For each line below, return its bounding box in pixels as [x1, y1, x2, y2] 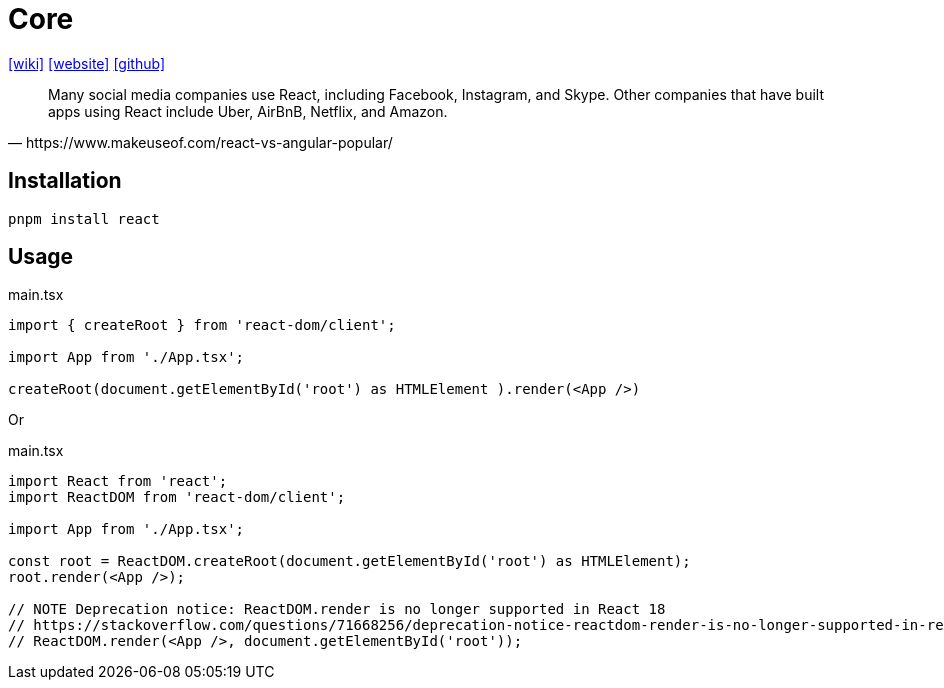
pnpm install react [8, 210, 160, 227]
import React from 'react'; [8, 473, 228, 490]
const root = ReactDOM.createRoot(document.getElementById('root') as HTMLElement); [8, 553, 691, 570]
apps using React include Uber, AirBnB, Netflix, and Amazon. [48, 102, 448, 120]
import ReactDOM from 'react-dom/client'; [8, 489, 346, 506]
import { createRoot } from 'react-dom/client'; [8, 317, 396, 334]
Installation [8, 168, 122, 194]
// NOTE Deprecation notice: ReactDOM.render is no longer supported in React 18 [8, 601, 666, 618]
